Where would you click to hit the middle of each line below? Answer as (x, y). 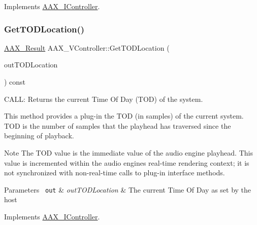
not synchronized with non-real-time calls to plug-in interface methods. (115, 173)
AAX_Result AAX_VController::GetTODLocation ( (87, 47)
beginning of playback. (39, 136)
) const (15, 82)
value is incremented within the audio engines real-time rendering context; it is (127, 162)
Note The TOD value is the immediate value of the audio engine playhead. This (128, 152)
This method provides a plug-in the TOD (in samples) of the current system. (124, 116)
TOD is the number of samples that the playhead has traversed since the (118, 125)
